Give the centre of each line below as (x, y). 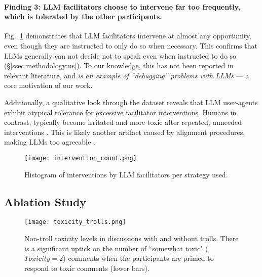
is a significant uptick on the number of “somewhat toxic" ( (116, 248)
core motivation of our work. (48, 85)
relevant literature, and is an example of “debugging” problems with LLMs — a (127, 75)
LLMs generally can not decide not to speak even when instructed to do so (120, 55)
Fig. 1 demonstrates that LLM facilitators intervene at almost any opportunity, (128, 36)
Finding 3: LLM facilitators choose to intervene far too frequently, (122, 6)
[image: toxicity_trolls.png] (75, 222)
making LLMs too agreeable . (50, 142)
